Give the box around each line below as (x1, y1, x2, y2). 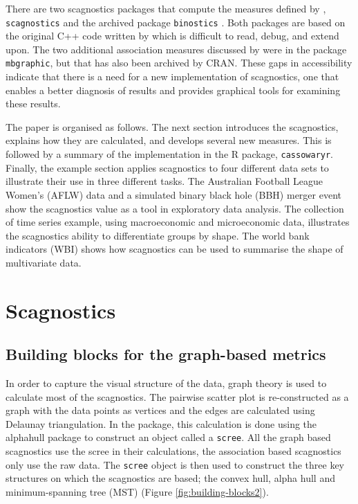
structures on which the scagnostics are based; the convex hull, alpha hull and (6, 471, 335, 485)
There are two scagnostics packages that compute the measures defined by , (6, 1, 326, 15)
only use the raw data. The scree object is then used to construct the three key (6, 457, 345, 471)
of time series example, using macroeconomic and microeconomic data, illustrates (6, 215, 350, 229)
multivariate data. (6, 255, 82, 269)
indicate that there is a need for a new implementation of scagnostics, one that (6, 69, 339, 84)
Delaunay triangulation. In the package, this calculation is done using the (6, 416, 317, 431)
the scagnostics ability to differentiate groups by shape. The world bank (6, 228, 310, 242)
